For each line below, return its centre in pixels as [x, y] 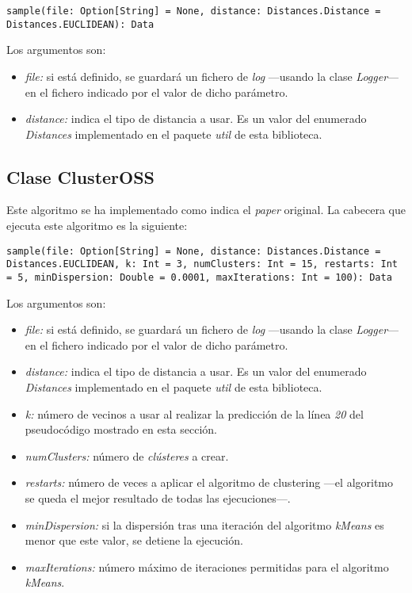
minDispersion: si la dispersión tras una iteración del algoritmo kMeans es [204, 524]
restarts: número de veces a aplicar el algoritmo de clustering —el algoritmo [209, 482]
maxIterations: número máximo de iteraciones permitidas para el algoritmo [207, 566]
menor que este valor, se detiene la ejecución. [134, 540]
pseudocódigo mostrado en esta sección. [121, 429]
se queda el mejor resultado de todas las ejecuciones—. [158, 497]
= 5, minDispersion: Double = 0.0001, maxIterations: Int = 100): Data [199, 277]
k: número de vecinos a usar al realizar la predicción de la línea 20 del [194, 413]
